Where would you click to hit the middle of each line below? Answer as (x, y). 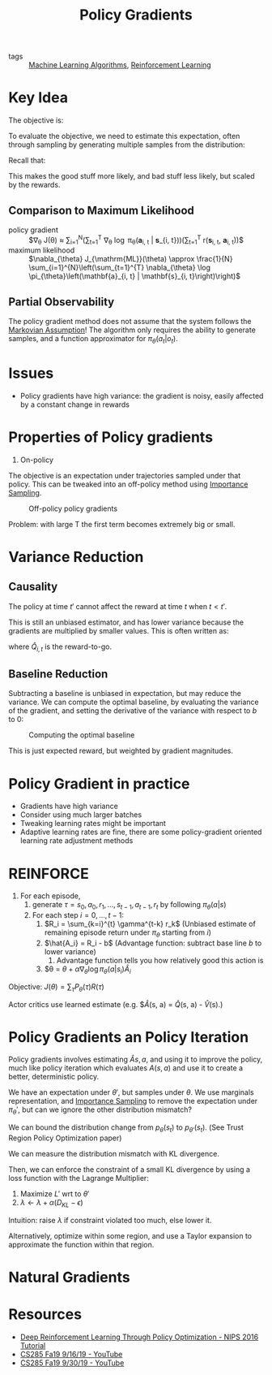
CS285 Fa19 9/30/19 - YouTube (72, 1363)
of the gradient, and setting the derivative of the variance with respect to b (133, 711)
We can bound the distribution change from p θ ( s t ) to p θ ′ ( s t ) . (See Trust (126, 1129)
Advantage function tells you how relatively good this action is (160, 960)
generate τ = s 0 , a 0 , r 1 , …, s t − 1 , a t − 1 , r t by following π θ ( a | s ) (129, 906)
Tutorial (33, 1345)
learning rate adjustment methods (76, 841)
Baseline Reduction (58, 675)
